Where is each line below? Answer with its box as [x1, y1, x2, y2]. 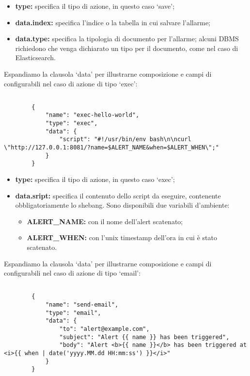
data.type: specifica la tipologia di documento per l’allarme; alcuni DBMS [15, 33, 239, 44]
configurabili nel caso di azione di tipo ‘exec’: [4, 78, 138, 88]
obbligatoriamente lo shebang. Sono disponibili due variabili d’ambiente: [15, 200, 230, 210]
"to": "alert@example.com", [59, 326, 150, 333]
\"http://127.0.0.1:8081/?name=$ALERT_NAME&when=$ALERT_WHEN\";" [4, 144, 219, 151]
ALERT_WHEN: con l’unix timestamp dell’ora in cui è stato [27, 232, 217, 243]
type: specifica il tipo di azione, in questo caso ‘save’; [15, 1, 175, 11]
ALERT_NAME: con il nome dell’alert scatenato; [27, 216, 183, 226]
